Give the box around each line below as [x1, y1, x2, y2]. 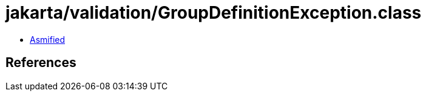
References [5, 55, 76, 71]
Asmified [30, 34, 66, 45]
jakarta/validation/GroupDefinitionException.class [5, 2, 422, 23]
